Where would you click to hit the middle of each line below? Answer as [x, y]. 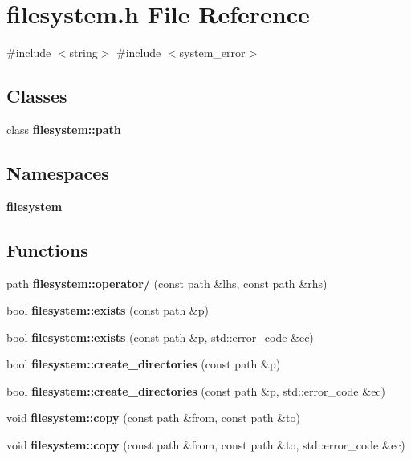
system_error [212, 53]
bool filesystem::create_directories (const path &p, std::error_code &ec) [196, 390]
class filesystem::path [64, 129]
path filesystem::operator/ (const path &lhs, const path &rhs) [167, 283]
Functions [47, 249]
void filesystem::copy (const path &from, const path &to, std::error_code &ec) [206, 445]
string [83, 53]
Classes [37, 96]
